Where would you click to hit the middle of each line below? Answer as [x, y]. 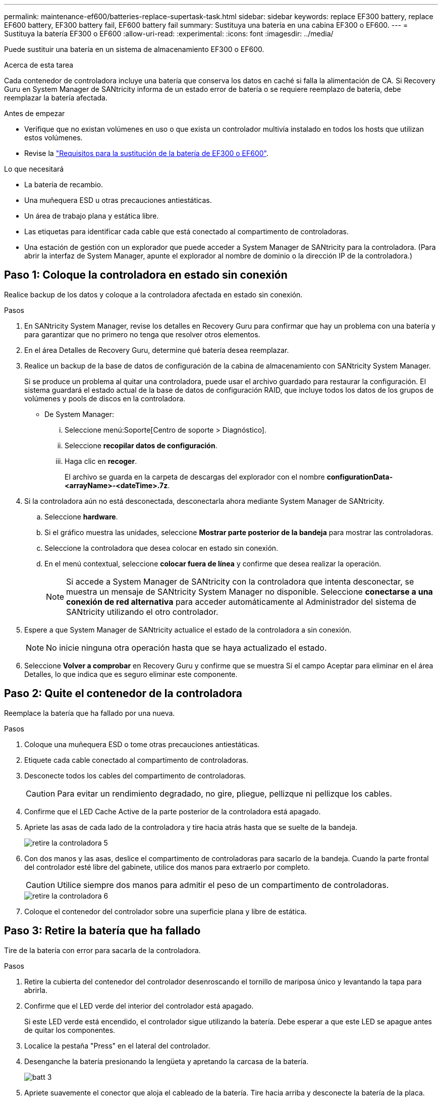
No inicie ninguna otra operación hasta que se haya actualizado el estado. [186, 647]
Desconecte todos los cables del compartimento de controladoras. [135, 775]
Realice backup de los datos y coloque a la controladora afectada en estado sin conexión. [153, 294]
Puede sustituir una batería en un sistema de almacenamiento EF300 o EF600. [134, 49]
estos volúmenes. [53, 138]
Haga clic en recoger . [101, 461]
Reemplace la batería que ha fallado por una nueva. [90, 713]
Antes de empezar [35, 113]
